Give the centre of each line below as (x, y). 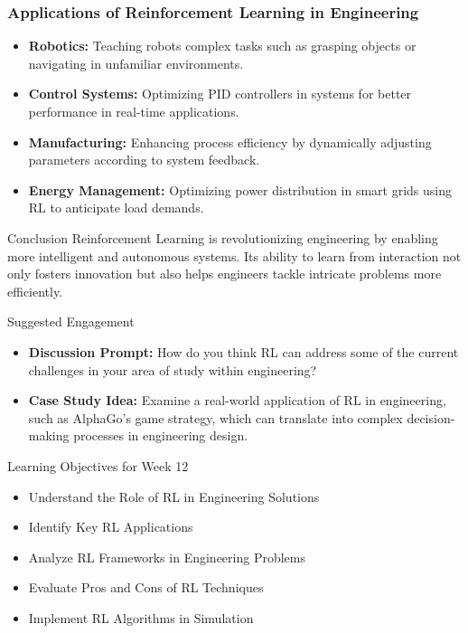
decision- (431, 417)
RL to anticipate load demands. (116, 208)
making (49, 435)
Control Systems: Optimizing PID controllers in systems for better (220, 94)
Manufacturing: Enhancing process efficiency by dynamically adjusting (230, 142)
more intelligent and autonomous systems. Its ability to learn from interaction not (234, 255)
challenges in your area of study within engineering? (173, 369)
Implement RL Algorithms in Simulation (141, 617)
